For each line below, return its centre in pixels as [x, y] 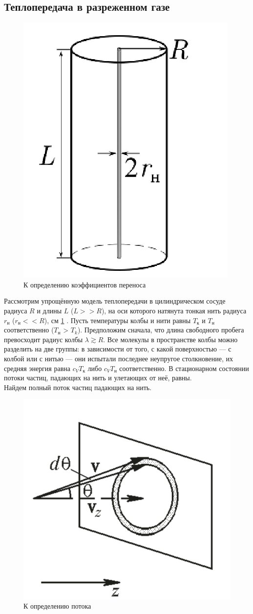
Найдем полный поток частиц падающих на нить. [78, 387]
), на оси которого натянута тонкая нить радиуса [174, 310]
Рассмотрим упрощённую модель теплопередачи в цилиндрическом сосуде [115, 301]
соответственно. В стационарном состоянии [184, 368]
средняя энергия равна [37, 368]
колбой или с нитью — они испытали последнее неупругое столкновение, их [119, 358]
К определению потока [57, 606]
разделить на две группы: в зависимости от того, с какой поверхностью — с [118, 349]
